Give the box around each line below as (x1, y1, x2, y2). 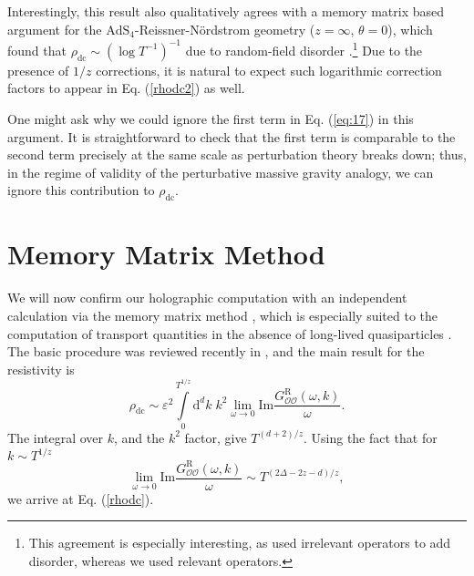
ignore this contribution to (7, 180, 155, 200)
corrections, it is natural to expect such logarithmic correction (96, 60, 442, 79)
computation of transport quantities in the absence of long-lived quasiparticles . (7, 324, 452, 343)
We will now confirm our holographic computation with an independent (7, 288, 407, 307)
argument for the (7, 19, 102, 38)
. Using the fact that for (303, 427, 438, 447)
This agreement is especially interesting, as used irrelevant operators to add (28, 533, 451, 552)
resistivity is (7, 359, 75, 378)
